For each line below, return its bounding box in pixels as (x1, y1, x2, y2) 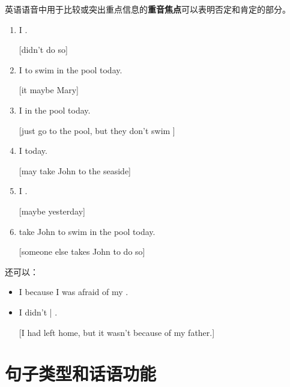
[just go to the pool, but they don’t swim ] (19, 124, 175, 136)
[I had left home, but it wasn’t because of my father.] (19, 326, 215, 338)
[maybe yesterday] (19, 204, 85, 217)
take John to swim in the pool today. (19, 225, 156, 237)
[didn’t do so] (19, 43, 68, 56)
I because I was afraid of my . (19, 285, 128, 298)
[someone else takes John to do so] (19, 245, 145, 258)
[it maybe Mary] (19, 84, 79, 96)
